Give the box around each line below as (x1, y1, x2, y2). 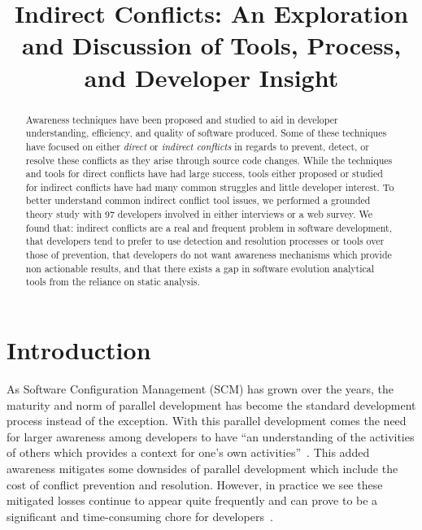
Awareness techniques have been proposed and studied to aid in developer (25, 112, 338, 126)
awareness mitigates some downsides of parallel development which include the (7, 459, 398, 476)
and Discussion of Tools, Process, (21, 28, 402, 62)
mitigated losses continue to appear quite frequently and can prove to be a (7, 492, 378, 509)
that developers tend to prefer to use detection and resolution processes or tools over (25, 234, 385, 248)
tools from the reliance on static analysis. (25, 275, 200, 289)
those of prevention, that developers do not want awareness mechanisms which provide (25, 248, 392, 262)
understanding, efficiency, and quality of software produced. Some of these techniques (25, 126, 387, 140)
